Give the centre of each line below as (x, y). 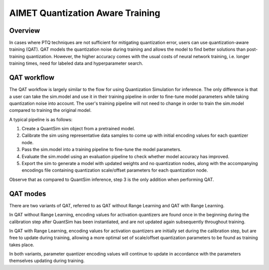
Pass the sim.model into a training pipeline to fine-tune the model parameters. (102, 150)
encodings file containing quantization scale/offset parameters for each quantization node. (115, 170)
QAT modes (28, 194)
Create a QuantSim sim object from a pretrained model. (78, 129)
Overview (25, 31)
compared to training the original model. (50, 110)
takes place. (22, 245)
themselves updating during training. (47, 261)
